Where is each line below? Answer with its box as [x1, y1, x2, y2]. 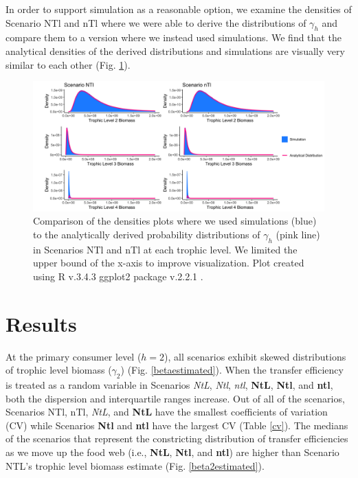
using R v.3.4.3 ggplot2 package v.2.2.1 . [33, 269, 203, 283]
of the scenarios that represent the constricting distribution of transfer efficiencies [5, 431, 348, 446]
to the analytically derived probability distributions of [33, 227, 260, 241]
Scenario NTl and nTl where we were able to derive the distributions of [5, 15, 306, 30]
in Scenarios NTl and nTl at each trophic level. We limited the [33, 242, 298, 256]
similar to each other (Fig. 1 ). [5, 57, 131, 71]
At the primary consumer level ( [5, 349, 142, 363]
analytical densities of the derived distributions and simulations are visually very [5, 43, 345, 58]
